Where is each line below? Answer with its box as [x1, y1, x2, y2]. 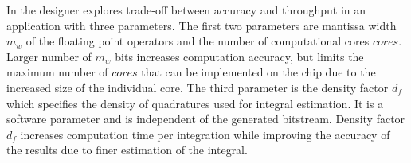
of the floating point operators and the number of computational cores [25, 33, 370, 49]
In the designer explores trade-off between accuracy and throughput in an [6, 2, 366, 17]
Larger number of [6, 48, 92, 64]
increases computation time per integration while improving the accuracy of [20, 126, 390, 142]
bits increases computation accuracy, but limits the [115, 48, 364, 64]
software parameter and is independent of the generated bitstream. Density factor [6, 111, 405, 127]
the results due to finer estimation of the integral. [6, 142, 248, 158]
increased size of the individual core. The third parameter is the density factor [6, 79, 389, 95]
